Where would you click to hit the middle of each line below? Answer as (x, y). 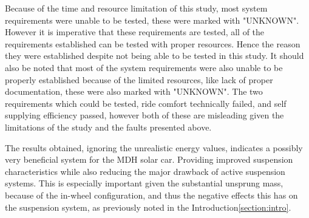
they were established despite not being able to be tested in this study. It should (154, 56)
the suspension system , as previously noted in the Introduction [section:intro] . (148, 207)
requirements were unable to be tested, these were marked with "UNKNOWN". (152, 20)
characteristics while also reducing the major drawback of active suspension (145, 171)
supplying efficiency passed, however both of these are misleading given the (144, 115)
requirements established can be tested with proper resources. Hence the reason (153, 43)
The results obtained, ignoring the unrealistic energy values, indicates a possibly (154, 147)
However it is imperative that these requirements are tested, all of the (135, 32)
